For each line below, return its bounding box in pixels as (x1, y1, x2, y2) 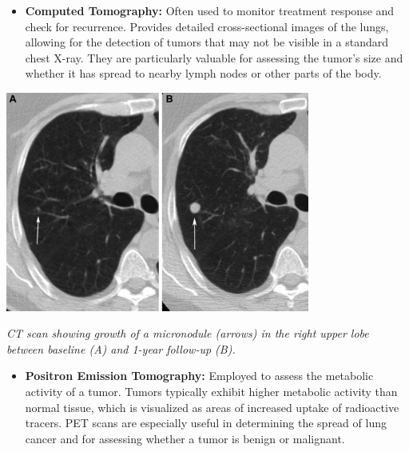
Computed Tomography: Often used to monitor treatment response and (25, 2, 395, 18)
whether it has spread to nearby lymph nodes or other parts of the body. (25, 65, 382, 82)
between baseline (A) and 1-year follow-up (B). (6, 340, 236, 357)
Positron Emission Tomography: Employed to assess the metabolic (25, 367, 374, 384)
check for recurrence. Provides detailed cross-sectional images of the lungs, (25, 18, 389, 34)
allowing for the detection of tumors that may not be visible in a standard (25, 34, 388, 50)
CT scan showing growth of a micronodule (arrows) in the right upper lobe (6, 325, 369, 342)
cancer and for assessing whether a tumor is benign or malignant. (25, 430, 345, 446)
